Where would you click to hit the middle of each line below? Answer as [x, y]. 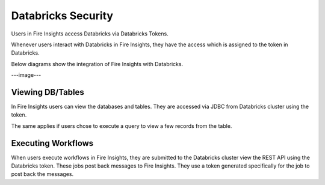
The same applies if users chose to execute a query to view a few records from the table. [122, 126]
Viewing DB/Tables [48, 92]
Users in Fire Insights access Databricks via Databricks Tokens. [90, 34]
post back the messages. [42, 174]
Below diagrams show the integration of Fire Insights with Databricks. [97, 64]
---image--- [26, 75]
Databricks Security [62, 16]
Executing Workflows [52, 143]
